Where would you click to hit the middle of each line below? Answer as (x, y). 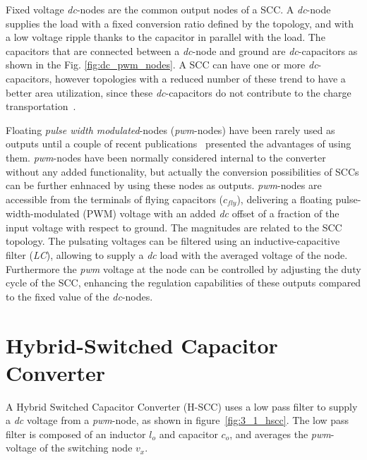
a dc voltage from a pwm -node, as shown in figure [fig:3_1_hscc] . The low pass (178, 420)
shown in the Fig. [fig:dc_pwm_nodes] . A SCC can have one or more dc (162, 65)
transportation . (41, 106)
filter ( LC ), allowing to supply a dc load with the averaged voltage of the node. (177, 254)
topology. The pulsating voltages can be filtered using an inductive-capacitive (173, 241)
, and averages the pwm (280, 434)
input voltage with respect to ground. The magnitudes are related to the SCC (174, 227)
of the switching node (86, 448)
